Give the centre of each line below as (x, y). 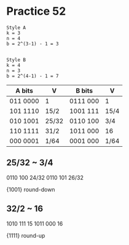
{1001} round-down (31, 189)
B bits (84, 90)
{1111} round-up (26, 235)
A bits (24, 90)
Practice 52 (36, 11)
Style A (16, 28)
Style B (16, 60)
